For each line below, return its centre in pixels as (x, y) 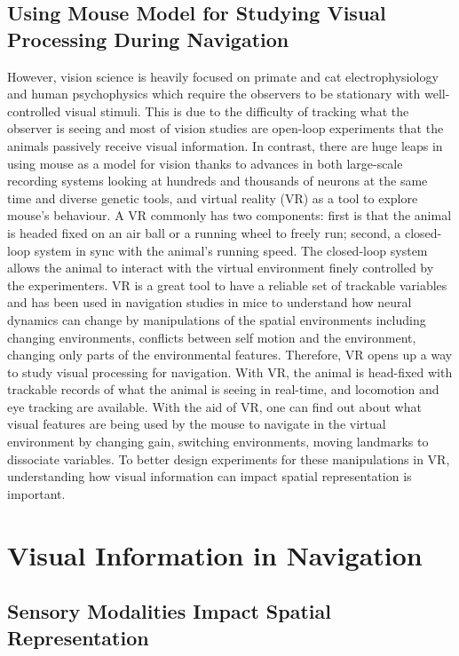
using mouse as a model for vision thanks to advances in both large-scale (205, 163)
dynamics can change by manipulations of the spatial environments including (217, 319)
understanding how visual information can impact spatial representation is (210, 476)
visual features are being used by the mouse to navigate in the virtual (197, 424)
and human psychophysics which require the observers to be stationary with (214, 94)
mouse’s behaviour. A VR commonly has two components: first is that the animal (229, 215)
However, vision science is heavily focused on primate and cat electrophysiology (223, 76)
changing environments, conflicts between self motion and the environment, (212, 337)
